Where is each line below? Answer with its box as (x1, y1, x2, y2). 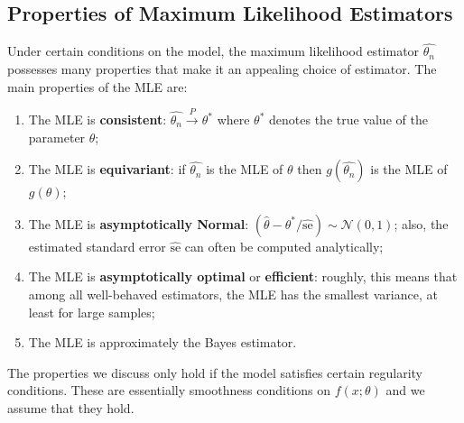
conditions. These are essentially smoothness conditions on (7, 381, 331, 400)
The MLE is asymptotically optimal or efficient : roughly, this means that (28, 267, 458, 286)
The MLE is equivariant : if (28, 160, 186, 179)
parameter (28, 127, 86, 146)
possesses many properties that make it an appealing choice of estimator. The (7, 60, 437, 78)
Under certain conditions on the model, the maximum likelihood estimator (7, 41, 420, 60)
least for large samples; (28, 302, 155, 321)
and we (385, 381, 425, 400)
